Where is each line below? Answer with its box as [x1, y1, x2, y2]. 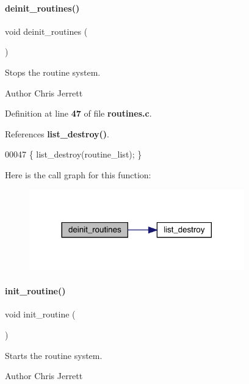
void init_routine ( [5, 308, 76, 321]
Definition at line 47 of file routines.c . [5, 107, 152, 120]
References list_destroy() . [5, 127, 109, 140]
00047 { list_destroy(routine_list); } [5, 148, 142, 161]
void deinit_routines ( [5, 24, 88, 37]
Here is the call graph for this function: [5, 168, 151, 181]
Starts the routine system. [5, 349, 103, 361]
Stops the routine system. [5, 65, 101, 78]
